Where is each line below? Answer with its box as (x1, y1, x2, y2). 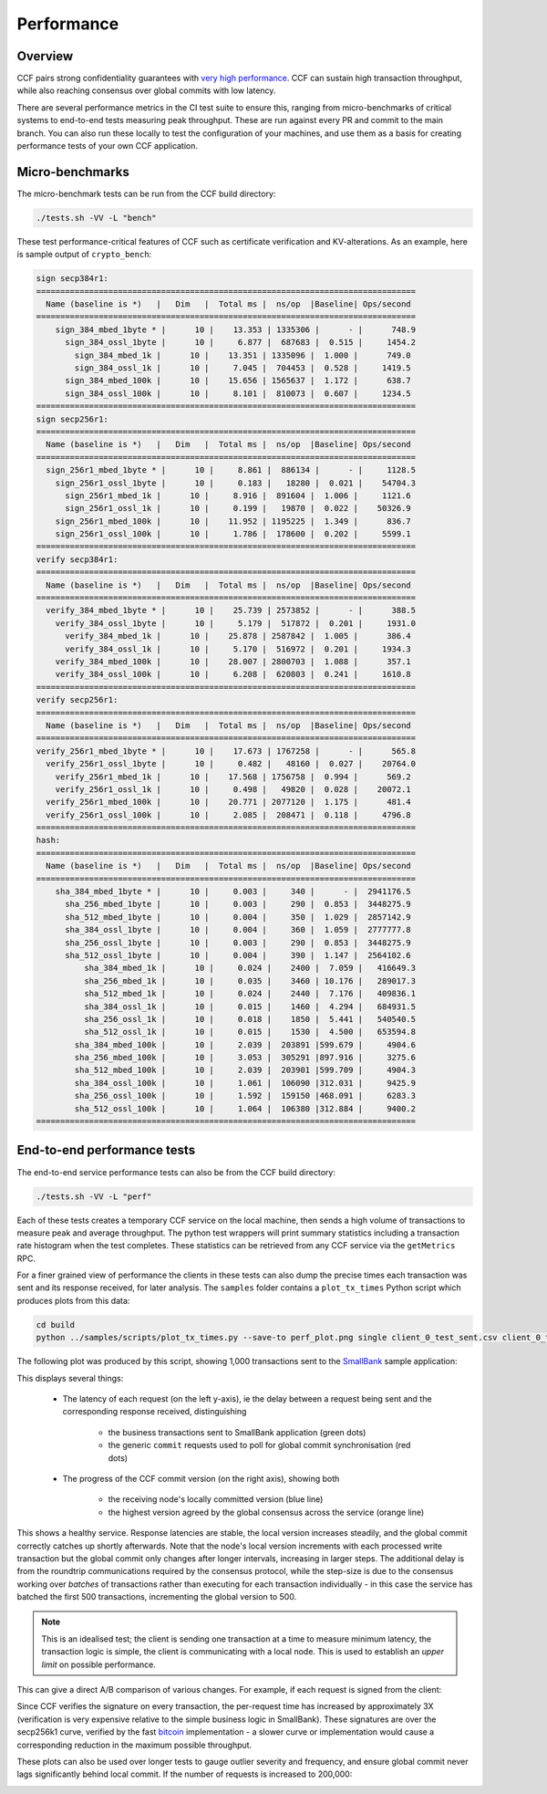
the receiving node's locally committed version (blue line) (108, 1494, 324, 1505)
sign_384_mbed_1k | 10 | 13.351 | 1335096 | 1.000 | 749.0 (74, 349, 412, 360)
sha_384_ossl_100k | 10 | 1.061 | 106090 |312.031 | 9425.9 (74, 1078, 417, 1088)
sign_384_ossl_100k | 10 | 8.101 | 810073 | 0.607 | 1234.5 (65, 388, 412, 399)
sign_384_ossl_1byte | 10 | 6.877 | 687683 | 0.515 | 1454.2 (65, 338, 417, 348)
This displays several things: (16, 1372, 124, 1383)
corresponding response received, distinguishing (62, 1406, 247, 1417)
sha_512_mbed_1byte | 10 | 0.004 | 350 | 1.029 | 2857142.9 (65, 912, 412, 922)
